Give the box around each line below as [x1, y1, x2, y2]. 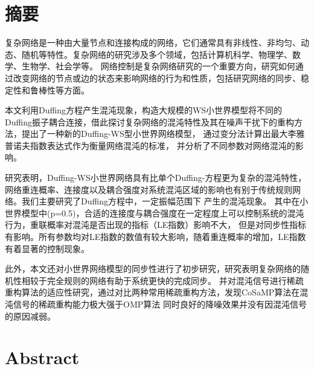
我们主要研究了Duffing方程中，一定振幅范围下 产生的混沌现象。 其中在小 [21, 195, 309, 207]
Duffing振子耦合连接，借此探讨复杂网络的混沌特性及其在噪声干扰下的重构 [5, 115, 294, 128]
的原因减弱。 [5, 309, 56, 322]
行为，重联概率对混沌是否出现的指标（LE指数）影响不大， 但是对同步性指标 [5, 218, 306, 231]
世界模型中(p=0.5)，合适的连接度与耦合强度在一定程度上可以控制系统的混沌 [5, 206, 304, 219]
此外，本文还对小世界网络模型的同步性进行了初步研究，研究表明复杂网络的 [5, 262, 301, 275]
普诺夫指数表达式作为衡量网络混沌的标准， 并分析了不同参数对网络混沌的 [5, 139, 295, 151]
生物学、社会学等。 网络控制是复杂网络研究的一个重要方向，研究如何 [21, 60, 295, 72]
